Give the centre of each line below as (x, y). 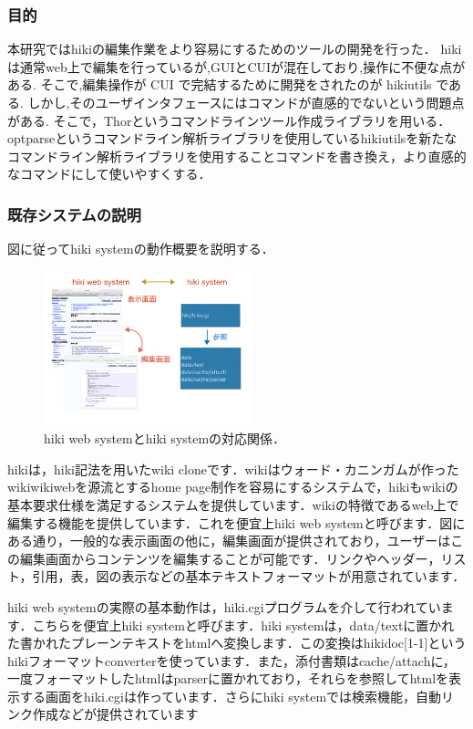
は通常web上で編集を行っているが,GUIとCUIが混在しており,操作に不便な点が (236, 66)
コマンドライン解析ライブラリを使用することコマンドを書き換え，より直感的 (237, 156)
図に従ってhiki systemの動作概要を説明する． (141, 249)
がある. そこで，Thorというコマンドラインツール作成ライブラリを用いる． (229, 120)
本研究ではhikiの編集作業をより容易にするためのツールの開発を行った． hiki (235, 49)
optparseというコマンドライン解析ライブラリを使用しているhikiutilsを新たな (232, 138)
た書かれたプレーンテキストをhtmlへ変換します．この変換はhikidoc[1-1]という (237, 643)
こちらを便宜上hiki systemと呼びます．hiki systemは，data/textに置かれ (243, 625)
